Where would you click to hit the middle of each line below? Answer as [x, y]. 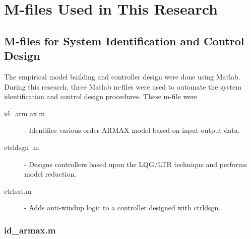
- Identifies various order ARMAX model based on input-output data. [132, 130]
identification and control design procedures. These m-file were [101, 96]
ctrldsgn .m [22, 147]
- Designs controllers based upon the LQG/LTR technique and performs [136, 164]
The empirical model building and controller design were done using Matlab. [122, 76]
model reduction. [50, 174]
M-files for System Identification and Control [124, 41]
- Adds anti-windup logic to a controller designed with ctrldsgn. [122, 208]
